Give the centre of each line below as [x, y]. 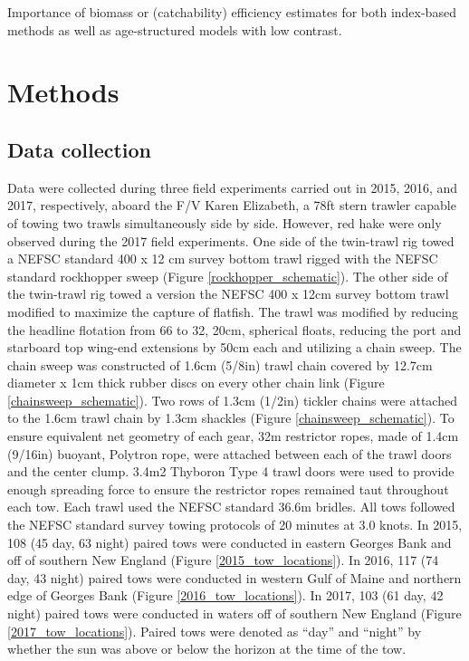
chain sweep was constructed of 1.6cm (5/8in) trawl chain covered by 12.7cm [220, 364]
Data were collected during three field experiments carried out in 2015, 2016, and [233, 187]
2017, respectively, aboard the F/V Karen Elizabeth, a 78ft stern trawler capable [232, 205]
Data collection [80, 149]
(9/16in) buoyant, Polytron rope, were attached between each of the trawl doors [230, 453]
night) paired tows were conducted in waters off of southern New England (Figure [234, 613]
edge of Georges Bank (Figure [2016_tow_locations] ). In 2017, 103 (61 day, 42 [225, 595]
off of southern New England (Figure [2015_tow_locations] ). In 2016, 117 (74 [223, 560]
